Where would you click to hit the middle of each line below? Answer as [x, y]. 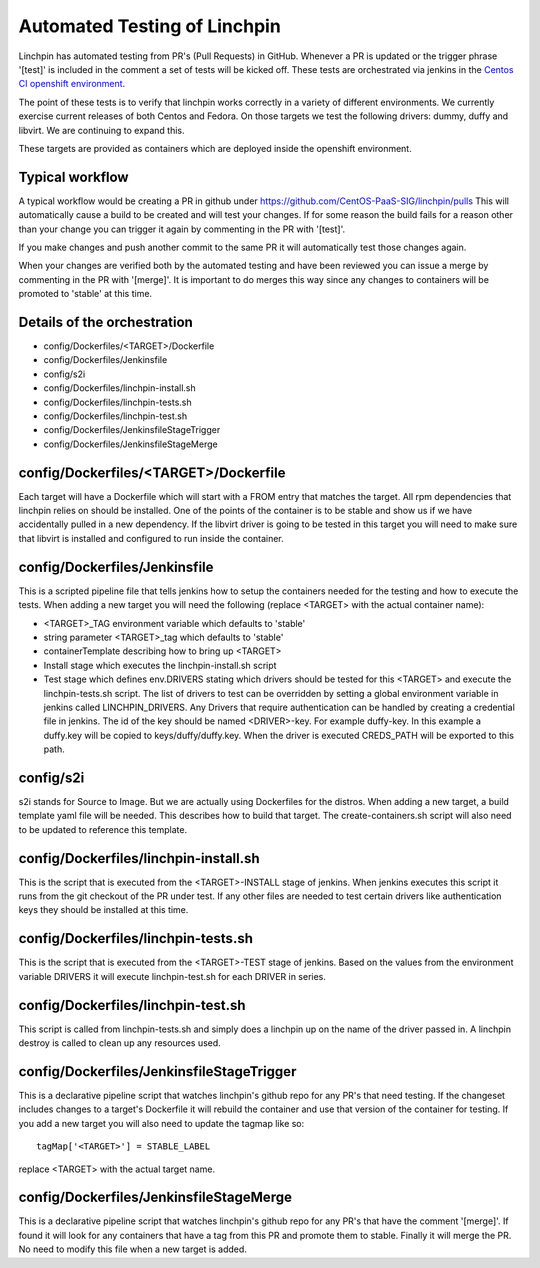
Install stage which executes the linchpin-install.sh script [160, 665]
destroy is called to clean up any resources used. [120, 1043]
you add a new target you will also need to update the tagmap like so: [161, 1123]
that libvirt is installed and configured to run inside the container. [151, 538]
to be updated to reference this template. [103, 829]
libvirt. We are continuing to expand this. [101, 130]
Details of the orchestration [106, 321]
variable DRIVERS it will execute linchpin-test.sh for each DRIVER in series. [172, 976]
